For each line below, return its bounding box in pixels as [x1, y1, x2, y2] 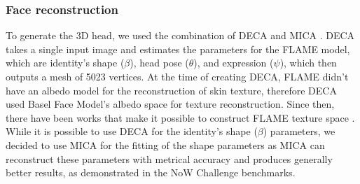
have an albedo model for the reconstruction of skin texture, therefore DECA [6, 83, 337, 97]
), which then [279, 55, 337, 70]
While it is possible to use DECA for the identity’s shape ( [6, 124, 258, 139]
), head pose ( [130, 55, 189, 70]
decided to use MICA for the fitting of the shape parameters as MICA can [6, 137, 325, 152]
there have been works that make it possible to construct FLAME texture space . [6, 110, 355, 125]
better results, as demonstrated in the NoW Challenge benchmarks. [6, 165, 296, 180]
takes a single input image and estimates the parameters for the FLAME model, [6, 41, 350, 56]
